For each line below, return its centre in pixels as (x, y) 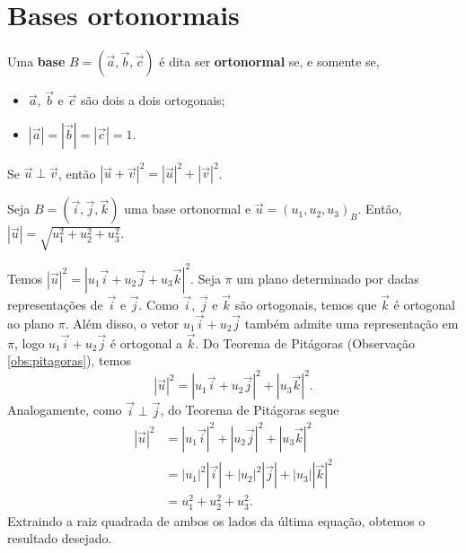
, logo (29, 342)
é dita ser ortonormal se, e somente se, (269, 61)
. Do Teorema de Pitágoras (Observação (305, 342)
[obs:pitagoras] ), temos (69, 360)
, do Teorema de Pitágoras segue (250, 410)
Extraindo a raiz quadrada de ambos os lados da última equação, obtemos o (216, 520)
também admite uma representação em (352, 323)
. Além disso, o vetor (122, 323)
